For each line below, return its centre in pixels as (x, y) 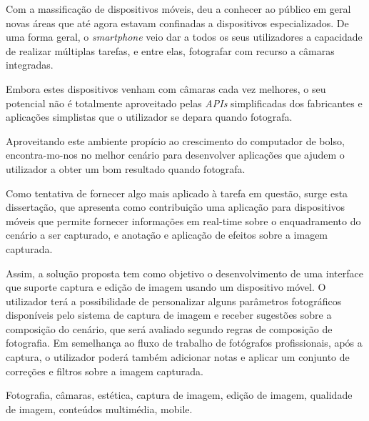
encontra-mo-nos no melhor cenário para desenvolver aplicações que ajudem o (175, 155)
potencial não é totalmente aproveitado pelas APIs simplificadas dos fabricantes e (184, 103)
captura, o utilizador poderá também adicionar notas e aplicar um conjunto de (178, 357)
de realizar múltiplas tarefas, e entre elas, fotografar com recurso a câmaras (170, 50)
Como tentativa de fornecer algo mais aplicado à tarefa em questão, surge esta (177, 193)
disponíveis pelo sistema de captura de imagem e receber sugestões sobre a (169, 315)
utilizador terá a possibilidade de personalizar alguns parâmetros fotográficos (174, 301)
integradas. (30, 65)
